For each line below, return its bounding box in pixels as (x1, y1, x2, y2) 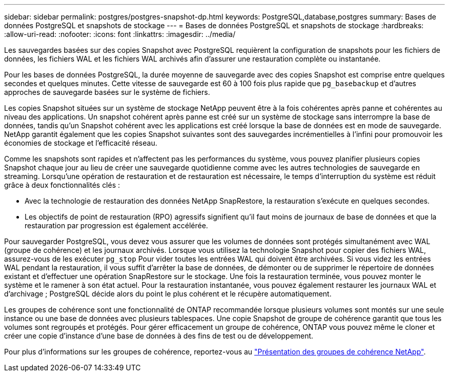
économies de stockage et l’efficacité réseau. (4, 138, 157, 147)
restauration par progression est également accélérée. (25, 221, 208, 230)
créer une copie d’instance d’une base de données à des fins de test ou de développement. (4, 331, 314, 340)
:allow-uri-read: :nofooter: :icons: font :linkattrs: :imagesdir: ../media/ (4, 30, 236, 38)
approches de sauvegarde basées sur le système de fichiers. (4, 88, 210, 96)
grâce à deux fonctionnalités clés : (4, 181, 120, 189)
